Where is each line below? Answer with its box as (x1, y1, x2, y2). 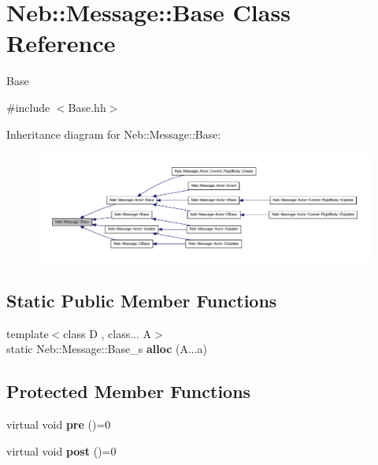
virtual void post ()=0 (6, 442, 117, 459)
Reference (6, 27, 116, 59)
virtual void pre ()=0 (6, 415, 111, 432)
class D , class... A (63, 325, 152, 341)
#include (6, 99, 50, 115)
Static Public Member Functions (6, 288, 277, 312)
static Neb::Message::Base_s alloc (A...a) (6, 340, 208, 357)
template (6, 325, 49, 341)
